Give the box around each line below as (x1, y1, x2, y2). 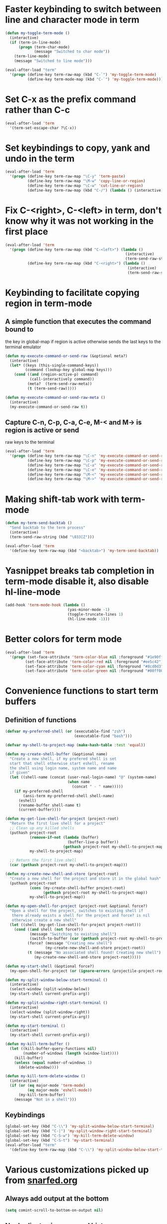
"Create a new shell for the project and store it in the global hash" (9, 876, 162, 881)
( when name (67, 780, 90, 785)
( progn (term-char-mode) (18, 44, 70, 49)
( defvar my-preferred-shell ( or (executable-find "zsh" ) (5, 729, 126, 734)
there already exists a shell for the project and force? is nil (11, 913, 150, 918)
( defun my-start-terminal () (5, 1023, 66, 1028)
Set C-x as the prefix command (5, 93, 136, 105)
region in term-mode (5, 298, 92, 309)
